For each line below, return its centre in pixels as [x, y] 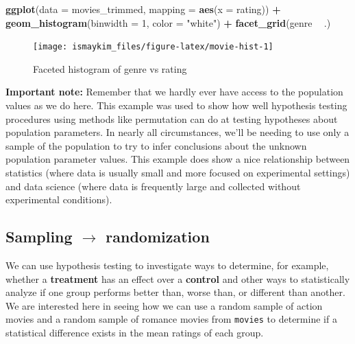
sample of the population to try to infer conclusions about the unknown [156, 145]
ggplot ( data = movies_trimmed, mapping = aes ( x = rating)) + [143, 9]
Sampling [39, 237]
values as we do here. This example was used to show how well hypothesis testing [176, 105]
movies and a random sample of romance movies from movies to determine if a [171, 319]
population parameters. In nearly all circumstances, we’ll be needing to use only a [177, 132]
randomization [158, 237]
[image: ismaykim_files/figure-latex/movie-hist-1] [153, 47]
